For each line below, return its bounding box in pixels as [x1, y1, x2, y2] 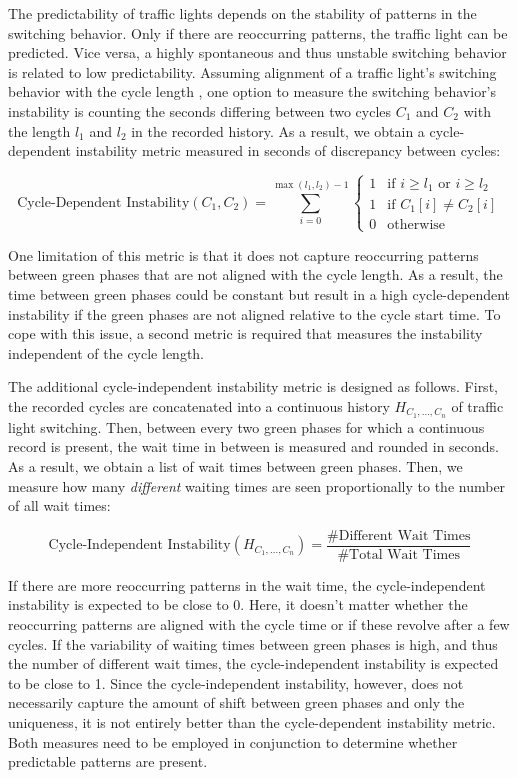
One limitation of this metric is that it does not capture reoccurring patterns [8, 244, 479, 265]
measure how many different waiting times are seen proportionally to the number [8, 475, 506, 496]
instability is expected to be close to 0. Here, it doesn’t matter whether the [8, 594, 468, 615]
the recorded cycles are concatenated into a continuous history [8, 395, 390, 416]
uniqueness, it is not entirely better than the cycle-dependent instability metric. [8, 712, 496, 733]
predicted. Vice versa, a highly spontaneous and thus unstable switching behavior [8, 42, 507, 63]
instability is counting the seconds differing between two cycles [8, 100, 392, 121]
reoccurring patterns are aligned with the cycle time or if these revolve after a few [8, 614, 510, 635]
